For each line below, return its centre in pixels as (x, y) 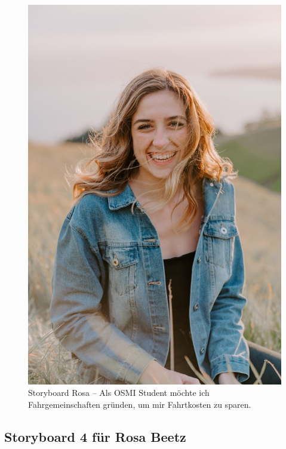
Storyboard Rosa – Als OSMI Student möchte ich (119, 393)
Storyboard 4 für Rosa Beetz (95, 436)
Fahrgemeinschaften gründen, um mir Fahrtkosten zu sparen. (140, 404)
